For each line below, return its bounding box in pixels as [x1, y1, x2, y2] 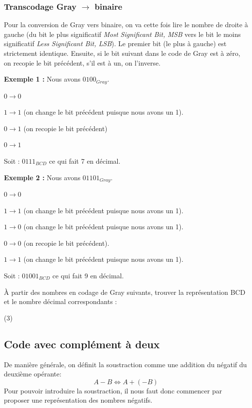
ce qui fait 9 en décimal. [52, 271, 124, 281]
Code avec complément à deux [4, 336, 160, 351]
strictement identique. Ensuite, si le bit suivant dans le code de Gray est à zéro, [4, 48, 240, 58]
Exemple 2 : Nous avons [4, 172, 80, 182]
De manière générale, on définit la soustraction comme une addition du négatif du [4, 359, 247, 369]
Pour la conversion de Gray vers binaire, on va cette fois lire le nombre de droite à [4, 19, 248, 30]
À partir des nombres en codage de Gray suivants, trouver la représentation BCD [4, 287, 246, 297]
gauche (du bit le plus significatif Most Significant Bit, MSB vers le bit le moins [4, 29, 241, 39]
